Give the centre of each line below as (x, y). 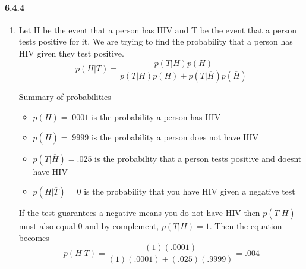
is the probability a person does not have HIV (175, 137)
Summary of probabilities (65, 97)
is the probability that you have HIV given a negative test (190, 191)
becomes (34, 237)
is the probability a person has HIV (156, 117)
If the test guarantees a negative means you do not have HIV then (139, 213)
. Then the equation (246, 226)
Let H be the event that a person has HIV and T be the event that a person (157, 29)
